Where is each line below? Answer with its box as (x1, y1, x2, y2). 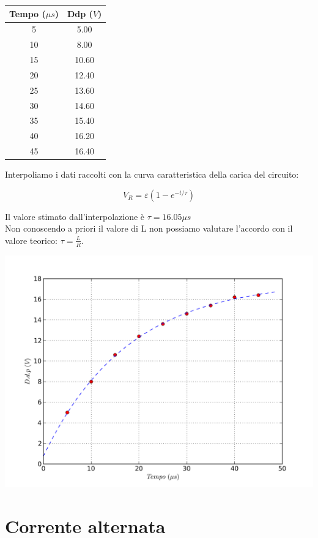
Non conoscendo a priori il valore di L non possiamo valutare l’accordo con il (5, 222, 293, 235)
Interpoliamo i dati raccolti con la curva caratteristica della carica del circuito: (5, 168, 299, 181)
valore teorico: (5, 233, 58, 246)
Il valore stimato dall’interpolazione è (5, 210, 145, 222)
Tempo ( (9, 7, 46, 20)
